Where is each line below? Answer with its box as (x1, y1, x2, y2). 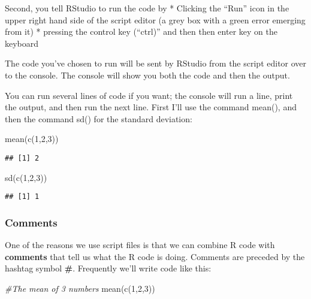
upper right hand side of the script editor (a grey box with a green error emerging (5, 13, 306, 26)
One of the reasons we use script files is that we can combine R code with (5, 238, 275, 251)
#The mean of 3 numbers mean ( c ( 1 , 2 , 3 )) (5, 282, 155, 294)
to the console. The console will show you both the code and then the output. (5, 68, 290, 81)
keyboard (5, 37, 39, 49)
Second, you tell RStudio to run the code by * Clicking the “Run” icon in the (5, 2, 289, 14)
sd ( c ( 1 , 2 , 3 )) (5, 171, 47, 183)
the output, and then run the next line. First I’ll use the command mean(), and (5, 101, 297, 113)
